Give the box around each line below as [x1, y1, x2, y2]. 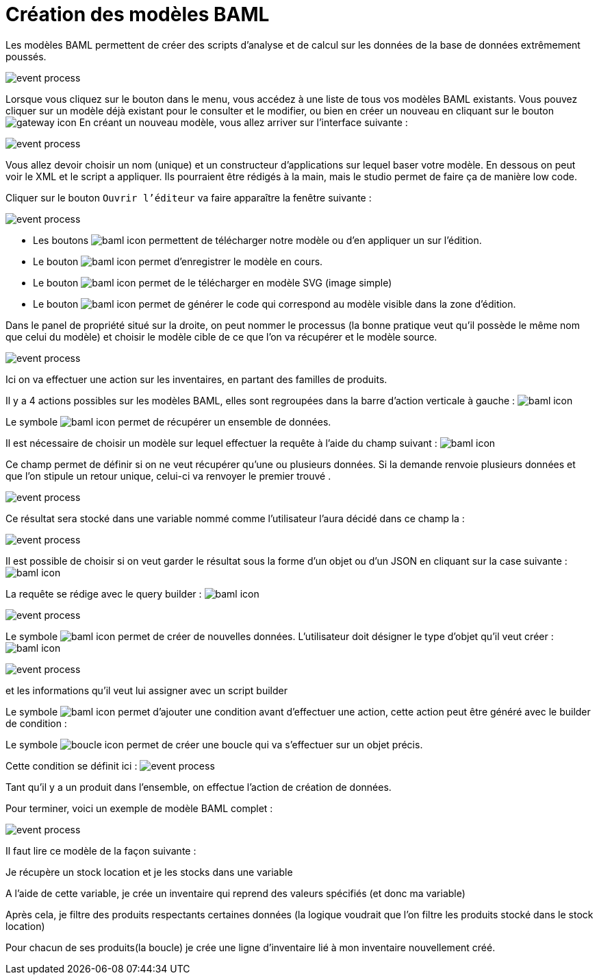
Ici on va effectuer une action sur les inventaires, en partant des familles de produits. [5, 373, 387, 385]
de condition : [5, 717, 67, 729]
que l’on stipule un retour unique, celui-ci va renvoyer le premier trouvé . [5, 469, 331, 482]
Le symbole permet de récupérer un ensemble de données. [5, 415, 331, 428]
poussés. [5, 50, 47, 62]
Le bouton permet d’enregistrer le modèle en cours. [33, 255, 323, 267]
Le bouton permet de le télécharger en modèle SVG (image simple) [33, 276, 392, 289]
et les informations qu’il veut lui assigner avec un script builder [5, 684, 288, 696]
